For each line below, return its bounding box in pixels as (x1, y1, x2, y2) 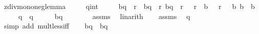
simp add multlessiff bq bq (4, 20, 108, 31)
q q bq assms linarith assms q (18, 10, 190, 21)
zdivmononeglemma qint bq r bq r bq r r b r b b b (4, 1, 255, 11)
